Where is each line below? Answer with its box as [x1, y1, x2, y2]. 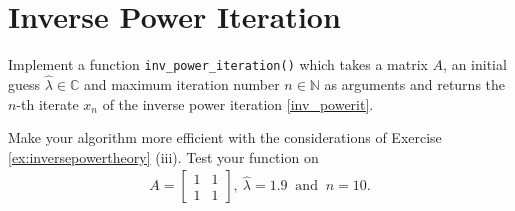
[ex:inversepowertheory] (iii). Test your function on [8, 146, 319, 167]
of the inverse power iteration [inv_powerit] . [102, 93, 374, 114]
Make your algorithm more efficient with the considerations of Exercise [8, 127, 442, 148]
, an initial [443, 54, 507, 75]
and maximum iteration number [83, 74, 280, 94]
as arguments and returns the [324, 74, 506, 94]
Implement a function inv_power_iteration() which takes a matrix [8, 54, 428, 75]
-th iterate [16, 93, 79, 114]
